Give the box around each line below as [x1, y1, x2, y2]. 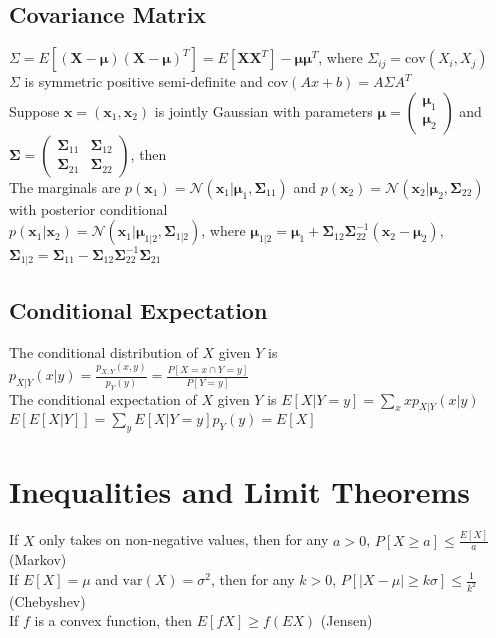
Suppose [9, 100, 60, 121]
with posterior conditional [9, 198, 168, 219]
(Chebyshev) [9, 590, 86, 611]
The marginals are [9, 176, 121, 197]
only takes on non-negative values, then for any [39, 529, 329, 550]
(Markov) [9, 549, 67, 570]
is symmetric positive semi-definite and [24, 71, 263, 92]
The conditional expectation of [9, 388, 197, 409]
